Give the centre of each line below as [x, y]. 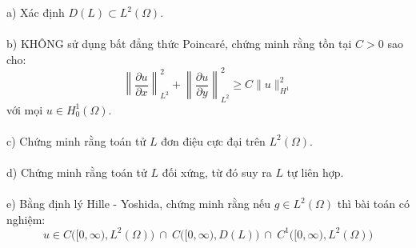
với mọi [25, 109]
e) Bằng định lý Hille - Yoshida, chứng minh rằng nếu [139, 204]
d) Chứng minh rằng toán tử [77, 172]
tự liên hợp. [315, 172]
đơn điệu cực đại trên [213, 140]
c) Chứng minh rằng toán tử [76, 140]
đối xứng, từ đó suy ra [217, 172]
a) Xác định [36, 12]
